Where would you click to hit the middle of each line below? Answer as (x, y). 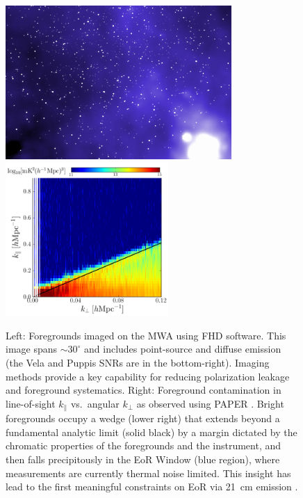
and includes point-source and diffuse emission (183, 349)
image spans (32, 349)
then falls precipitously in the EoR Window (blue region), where (143, 459)
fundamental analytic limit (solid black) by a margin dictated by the (151, 432)
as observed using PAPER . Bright (210, 403)
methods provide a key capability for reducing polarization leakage (148, 376)
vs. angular (95, 403)
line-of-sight (31, 403)
